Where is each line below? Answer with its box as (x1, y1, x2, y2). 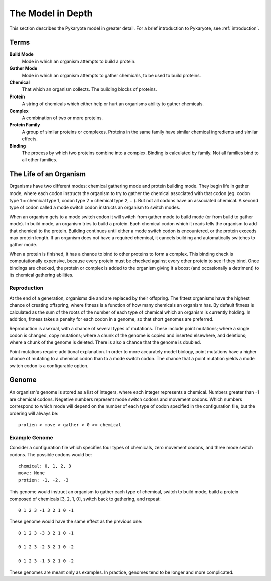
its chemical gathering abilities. (9, 272, 74, 278)
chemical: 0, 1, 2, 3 (18, 463, 71, 469)
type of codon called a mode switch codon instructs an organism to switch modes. (9, 204, 181, 211)
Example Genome (9, 434, 54, 441)
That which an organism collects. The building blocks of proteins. (22, 86, 157, 92)
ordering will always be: (9, 410, 59, 416)
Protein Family (9, 122, 40, 128)
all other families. (22, 157, 58, 163)
